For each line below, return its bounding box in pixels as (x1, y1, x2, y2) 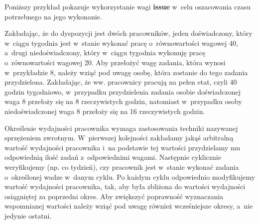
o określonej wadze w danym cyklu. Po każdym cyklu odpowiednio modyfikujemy (4, 171, 256, 182)
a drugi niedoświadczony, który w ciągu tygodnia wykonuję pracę (4, 47, 206, 58)
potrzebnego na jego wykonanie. (4, 11, 102, 21)
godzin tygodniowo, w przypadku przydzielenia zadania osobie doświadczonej (4, 86, 241, 97)
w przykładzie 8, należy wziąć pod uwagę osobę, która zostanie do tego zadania (4, 67, 248, 77)
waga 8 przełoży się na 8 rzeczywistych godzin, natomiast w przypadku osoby (4, 96, 242, 107)
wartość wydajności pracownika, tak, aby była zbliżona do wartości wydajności (4, 181, 246, 192)
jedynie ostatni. (4, 210, 52, 221)
